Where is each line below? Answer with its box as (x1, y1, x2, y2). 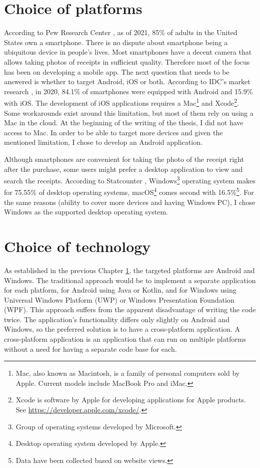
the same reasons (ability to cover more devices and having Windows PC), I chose (4, 196, 255, 207)
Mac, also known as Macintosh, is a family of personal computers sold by (15, 368, 240, 378)
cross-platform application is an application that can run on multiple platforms (4, 334, 246, 344)
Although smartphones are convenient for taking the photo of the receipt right (4, 153, 244, 164)
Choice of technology (4, 236, 151, 256)
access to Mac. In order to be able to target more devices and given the (4, 127, 223, 137)
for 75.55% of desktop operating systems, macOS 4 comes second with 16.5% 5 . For (4, 185, 254, 197)
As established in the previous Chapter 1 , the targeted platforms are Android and (4, 265, 255, 275)
